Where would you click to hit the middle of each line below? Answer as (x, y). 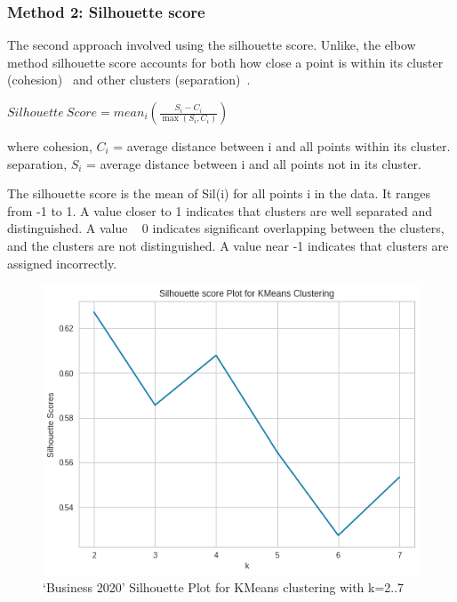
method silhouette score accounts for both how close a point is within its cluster (225, 62)
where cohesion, (50, 146)
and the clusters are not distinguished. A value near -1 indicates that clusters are (228, 245)
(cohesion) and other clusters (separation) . (129, 80)
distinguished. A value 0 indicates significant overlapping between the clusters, (226, 228)
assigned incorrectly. (62, 263)
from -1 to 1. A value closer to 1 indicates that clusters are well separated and (220, 210)
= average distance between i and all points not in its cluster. (254, 163)
